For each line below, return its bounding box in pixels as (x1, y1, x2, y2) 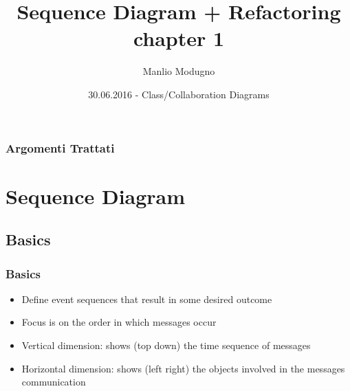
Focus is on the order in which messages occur (21, 315, 217, 329)
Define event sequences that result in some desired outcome (21, 291, 272, 306)
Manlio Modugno (142, 64, 215, 78)
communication (21, 375, 86, 389)
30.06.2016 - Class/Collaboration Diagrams (88, 87, 270, 101)
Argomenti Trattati (6, 139, 115, 156)
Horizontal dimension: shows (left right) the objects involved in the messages (21, 361, 345, 375)
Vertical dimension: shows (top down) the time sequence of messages (21, 337, 311, 352)
